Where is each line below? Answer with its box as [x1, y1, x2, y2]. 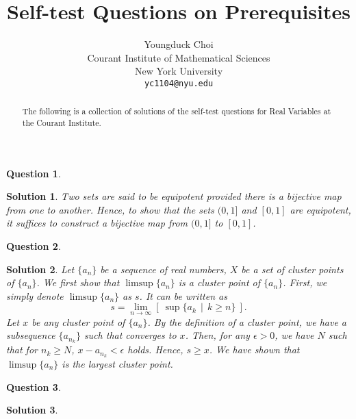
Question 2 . [6, 239, 61, 253]
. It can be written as [139, 288, 227, 303]
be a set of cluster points [241, 262, 344, 276]
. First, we [283, 275, 327, 290]
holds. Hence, [127, 342, 183, 357]
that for [6, 342, 38, 357]
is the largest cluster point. [62, 356, 173, 370]
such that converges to [84, 328, 177, 342]
